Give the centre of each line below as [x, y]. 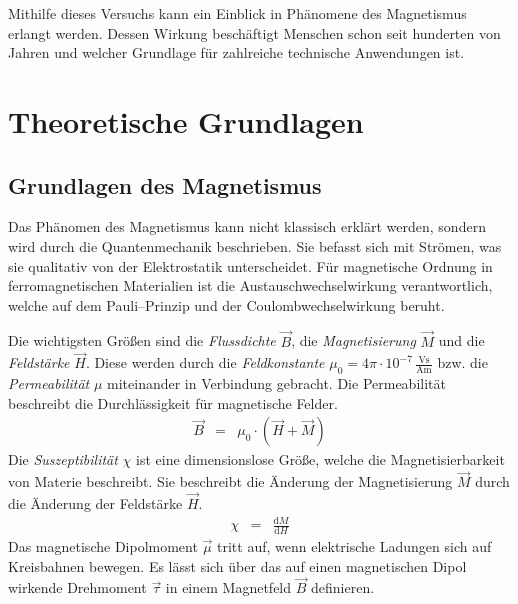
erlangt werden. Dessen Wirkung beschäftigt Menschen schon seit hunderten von [254, 32]
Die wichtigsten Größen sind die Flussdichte [142, 340]
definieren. [343, 587]
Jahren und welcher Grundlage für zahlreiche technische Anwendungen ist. [236, 52]
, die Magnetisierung [353, 340]
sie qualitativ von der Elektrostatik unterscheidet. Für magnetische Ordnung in [250, 265]
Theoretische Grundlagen [186, 120]
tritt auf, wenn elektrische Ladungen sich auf [354, 545]
